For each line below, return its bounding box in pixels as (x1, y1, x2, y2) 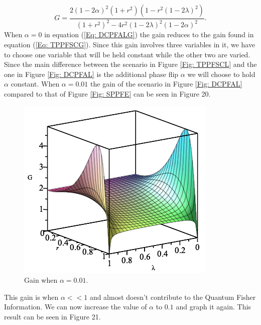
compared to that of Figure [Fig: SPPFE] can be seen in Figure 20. (4, 88, 211, 99)
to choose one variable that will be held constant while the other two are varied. (4, 49, 250, 59)
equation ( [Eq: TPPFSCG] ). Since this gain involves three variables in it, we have (4, 39, 255, 49)
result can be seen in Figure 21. (4, 311, 101, 321)
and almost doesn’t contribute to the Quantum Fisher (89, 291, 256, 302)
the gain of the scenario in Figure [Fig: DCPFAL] (90, 78, 242, 89)
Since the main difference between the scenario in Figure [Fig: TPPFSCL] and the (4, 59, 257, 69)
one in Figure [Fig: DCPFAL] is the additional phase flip (4, 68, 179, 79)
